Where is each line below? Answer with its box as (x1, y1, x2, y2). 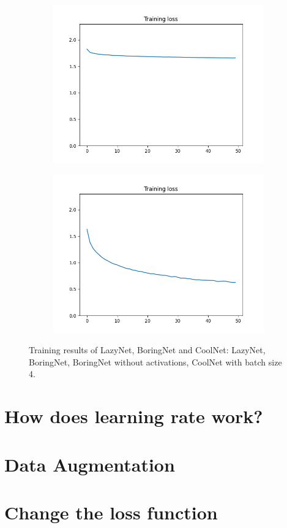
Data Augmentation (4, 451, 175, 476)
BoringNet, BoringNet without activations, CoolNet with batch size (29, 355, 282, 368)
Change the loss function (4, 499, 218, 524)
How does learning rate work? (4, 404, 263, 429)
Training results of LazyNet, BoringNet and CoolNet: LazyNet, (29, 343, 266, 356)
